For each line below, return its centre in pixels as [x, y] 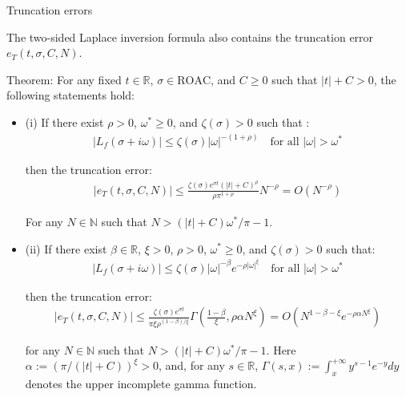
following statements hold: [70, 95]
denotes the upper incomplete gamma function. [141, 384]
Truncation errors [50, 10]
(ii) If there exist [66, 248]
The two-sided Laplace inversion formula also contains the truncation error [190, 36]
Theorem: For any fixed [64, 79]
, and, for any [191, 365]
